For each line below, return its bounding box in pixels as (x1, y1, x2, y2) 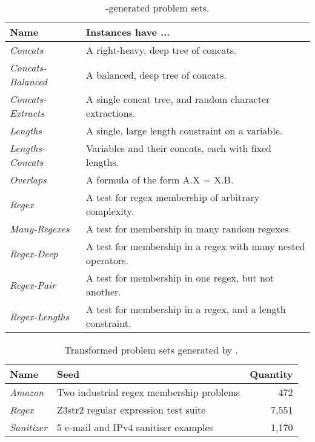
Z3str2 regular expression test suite (56, 403, 206, 417)
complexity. (85, 204, 134, 218)
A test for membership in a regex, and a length (85, 302, 286, 316)
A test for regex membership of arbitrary (85, 190, 260, 204)
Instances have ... (85, 25, 170, 39)
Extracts (10, 106, 44, 120)
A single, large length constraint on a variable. (85, 124, 283, 137)
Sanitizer (10, 420, 47, 434)
